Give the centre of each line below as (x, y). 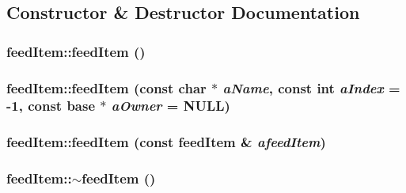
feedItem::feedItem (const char (106, 87)
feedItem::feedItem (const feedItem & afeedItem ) (166, 142)
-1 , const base (51, 106)
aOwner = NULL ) (171, 106)
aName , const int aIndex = (311, 87)
